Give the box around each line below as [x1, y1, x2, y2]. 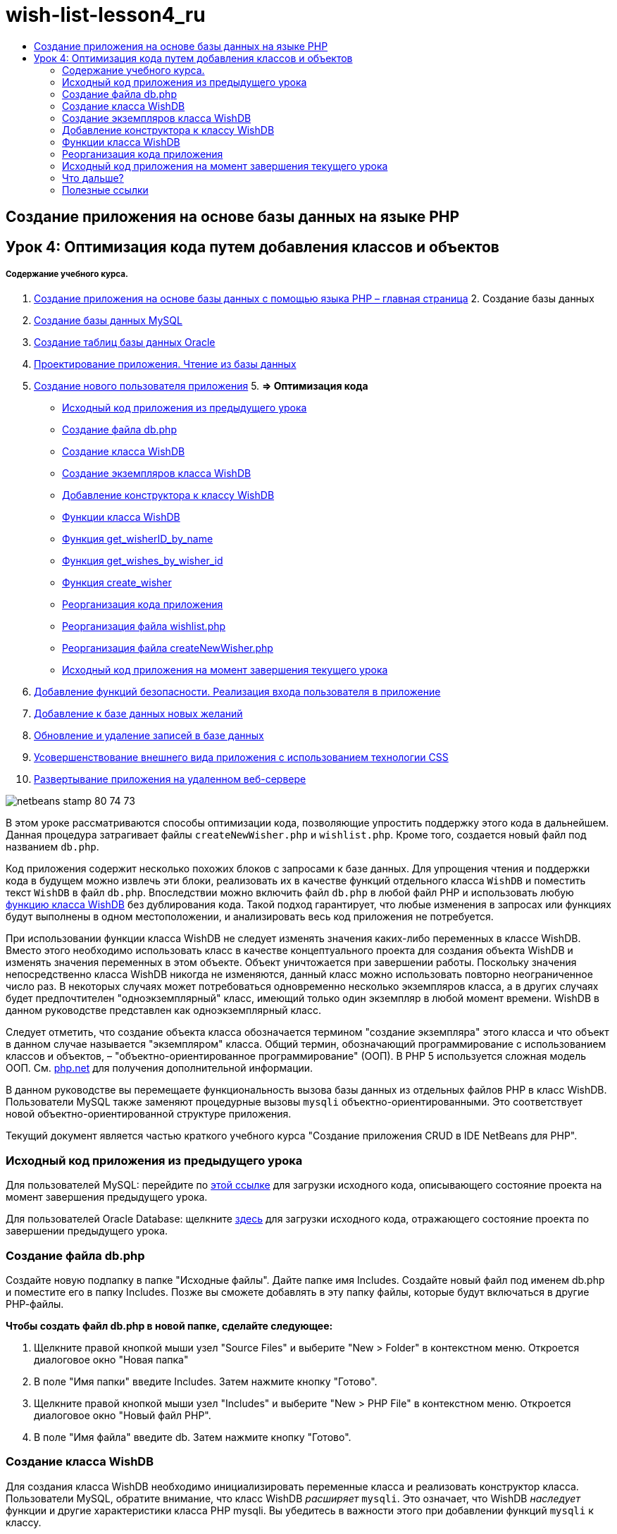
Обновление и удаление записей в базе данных [34, 729, 264, 742]
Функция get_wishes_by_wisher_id [62, 555, 223, 567]
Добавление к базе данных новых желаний [34, 707, 243, 720]
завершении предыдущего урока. [6, 1225, 168, 1237]
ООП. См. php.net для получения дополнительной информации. [6, 1062, 313, 1075]
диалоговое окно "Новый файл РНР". [34, 1409, 211, 1421]
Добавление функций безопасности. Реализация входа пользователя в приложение [34, 686, 441, 698]
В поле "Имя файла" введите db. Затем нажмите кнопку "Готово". [34, 1430, 351, 1443]
